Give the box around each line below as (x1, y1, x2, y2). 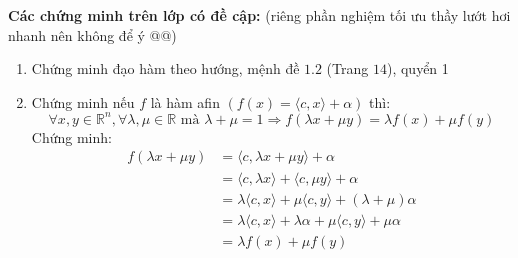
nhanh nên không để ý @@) (8, 24, 177, 45)
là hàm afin (150, 91, 220, 112)
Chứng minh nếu (31, 91, 135, 112)
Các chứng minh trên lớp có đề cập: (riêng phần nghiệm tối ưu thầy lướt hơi (8, 5, 511, 25)
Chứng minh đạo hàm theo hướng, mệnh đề (31, 58, 300, 79)
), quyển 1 (386, 58, 449, 79)
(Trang (326, 58, 369, 79)
